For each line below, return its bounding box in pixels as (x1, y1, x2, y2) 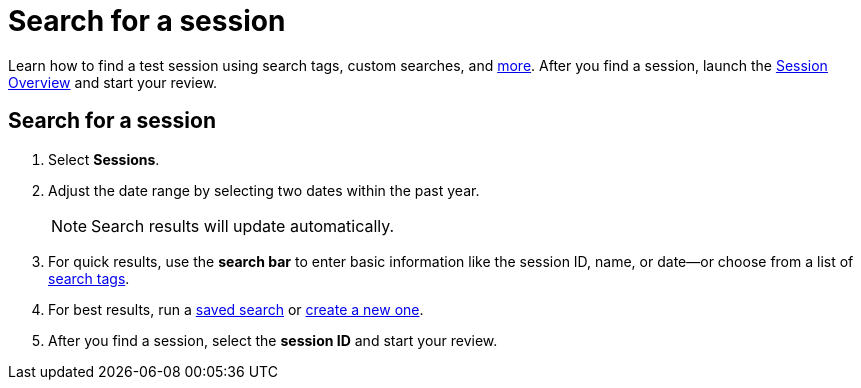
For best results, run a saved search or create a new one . (48, 300, 424, 318)
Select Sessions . (48, 150, 160, 168)
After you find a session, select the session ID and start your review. (48, 331, 498, 349)
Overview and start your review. (8, 73, 218, 91)
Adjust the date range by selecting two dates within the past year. (48, 181, 480, 199)
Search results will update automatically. (91, 215, 395, 236)
